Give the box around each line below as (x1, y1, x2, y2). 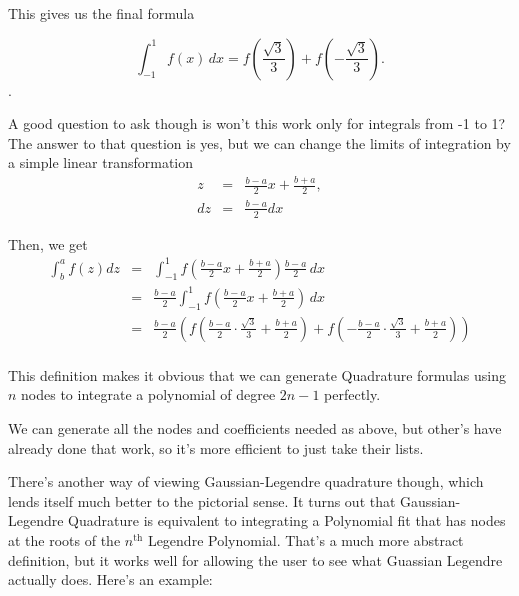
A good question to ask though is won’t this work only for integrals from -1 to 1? (8, 113, 506, 134)
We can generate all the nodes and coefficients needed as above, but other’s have (8, 418, 502, 439)
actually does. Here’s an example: (8, 569, 213, 590)
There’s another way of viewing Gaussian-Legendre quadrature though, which (8, 471, 484, 492)
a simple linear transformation (8, 152, 194, 173)
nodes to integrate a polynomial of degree (21, 384, 276, 405)
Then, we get (8, 233, 88, 254)
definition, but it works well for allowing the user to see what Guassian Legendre (8, 549, 503, 570)
